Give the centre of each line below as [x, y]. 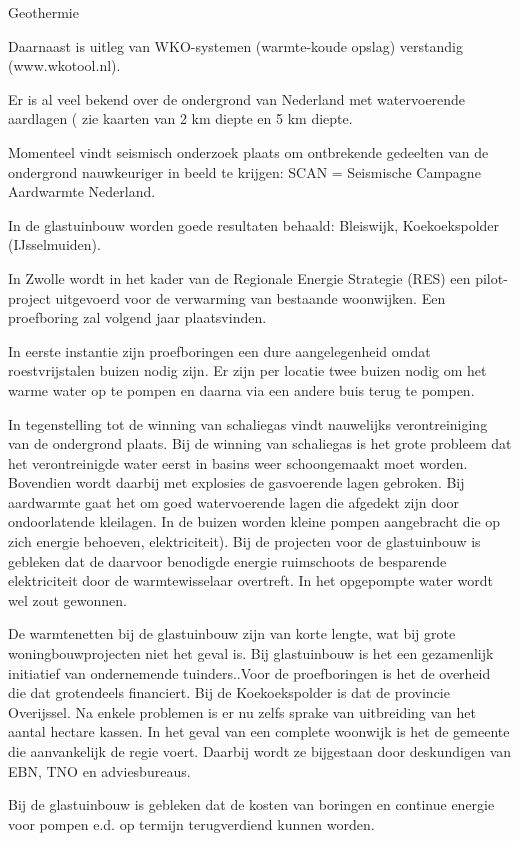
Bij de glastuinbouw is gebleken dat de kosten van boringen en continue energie [251, 804]
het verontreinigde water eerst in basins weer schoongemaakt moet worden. [238, 462]
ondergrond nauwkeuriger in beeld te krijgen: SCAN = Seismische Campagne [244, 171]
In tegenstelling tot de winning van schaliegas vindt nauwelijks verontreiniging [248, 423]
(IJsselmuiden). [54, 244]
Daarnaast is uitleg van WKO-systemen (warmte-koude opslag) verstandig [235, 45]
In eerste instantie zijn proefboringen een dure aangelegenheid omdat [219, 350]
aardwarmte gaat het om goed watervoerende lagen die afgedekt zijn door [233, 501]
